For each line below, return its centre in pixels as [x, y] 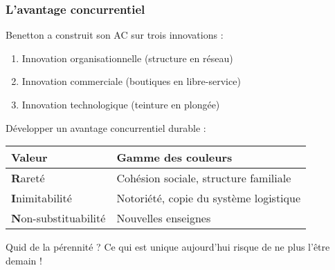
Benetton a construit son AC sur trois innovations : [115, 35]
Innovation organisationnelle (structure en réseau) [127, 58]
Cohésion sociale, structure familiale [204, 178]
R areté [28, 178]
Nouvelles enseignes [164, 218]
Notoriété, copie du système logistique [209, 198]
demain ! [24, 260]
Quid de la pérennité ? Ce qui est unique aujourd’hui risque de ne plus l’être [168, 247]
